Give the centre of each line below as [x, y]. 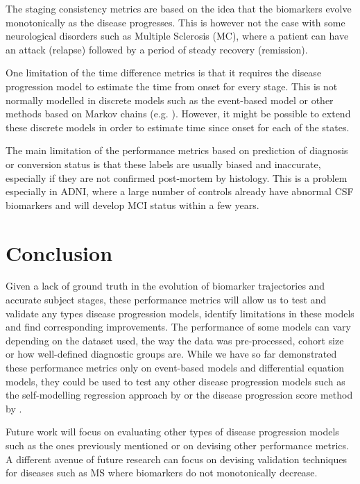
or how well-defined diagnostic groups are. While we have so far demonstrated [171, 354]
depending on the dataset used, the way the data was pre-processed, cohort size [175, 340]
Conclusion [59, 252]
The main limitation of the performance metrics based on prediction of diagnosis [177, 150]
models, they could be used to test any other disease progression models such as [175, 381]
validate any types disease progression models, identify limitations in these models [180, 313]
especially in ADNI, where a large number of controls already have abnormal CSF [180, 191]
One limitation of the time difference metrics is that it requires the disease [164, 73]
